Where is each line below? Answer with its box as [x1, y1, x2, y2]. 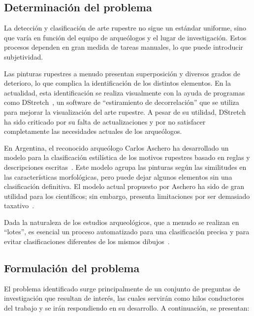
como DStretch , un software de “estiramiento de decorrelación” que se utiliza [4, 97, 239, 107]
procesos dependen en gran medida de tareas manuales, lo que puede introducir [4, 42, 243, 52]
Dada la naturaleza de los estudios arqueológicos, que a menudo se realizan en [4, 217, 239, 227]
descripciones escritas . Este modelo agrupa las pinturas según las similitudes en [4, 161, 247, 172]
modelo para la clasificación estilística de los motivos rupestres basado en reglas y [4, 152, 250, 162]
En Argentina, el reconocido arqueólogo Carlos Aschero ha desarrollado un [4, 142, 229, 153]
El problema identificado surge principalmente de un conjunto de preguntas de [4, 283, 241, 293]
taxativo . [4, 200, 34, 211]
